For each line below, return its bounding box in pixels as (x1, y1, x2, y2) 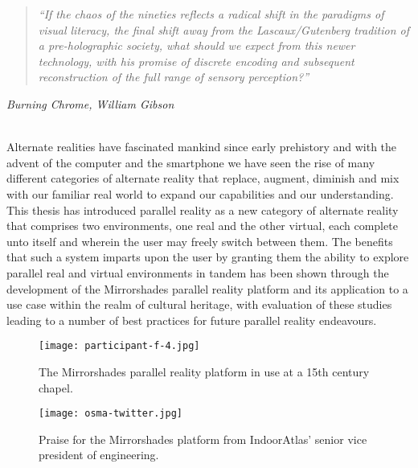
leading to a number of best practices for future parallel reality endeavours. (6, 311, 377, 328)
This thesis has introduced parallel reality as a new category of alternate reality (6, 201, 399, 218)
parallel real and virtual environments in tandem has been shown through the (6, 264, 389, 281)
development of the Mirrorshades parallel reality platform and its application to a (6, 280, 408, 297)
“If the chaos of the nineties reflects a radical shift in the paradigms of (38, 6, 384, 22)
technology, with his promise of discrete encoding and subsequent (38, 52, 354, 69)
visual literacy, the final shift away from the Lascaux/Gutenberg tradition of (38, 21, 410, 38)
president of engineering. (39, 446, 159, 463)
